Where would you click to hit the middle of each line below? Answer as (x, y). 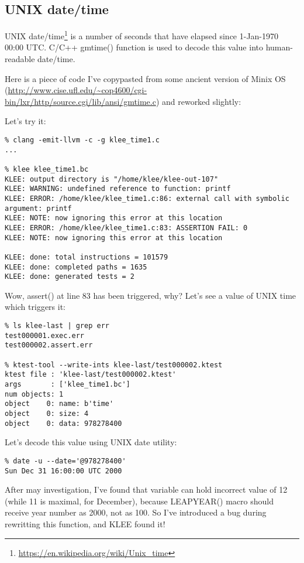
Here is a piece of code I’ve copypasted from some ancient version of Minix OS (145, 78)
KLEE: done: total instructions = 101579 (87, 257)
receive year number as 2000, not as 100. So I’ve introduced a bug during (136, 512)
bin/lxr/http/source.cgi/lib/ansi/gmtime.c (80, 101)
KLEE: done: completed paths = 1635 (76, 267)
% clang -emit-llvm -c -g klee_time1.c (82, 140)
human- (279, 47)
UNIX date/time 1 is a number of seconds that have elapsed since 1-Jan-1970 (142, 35)
